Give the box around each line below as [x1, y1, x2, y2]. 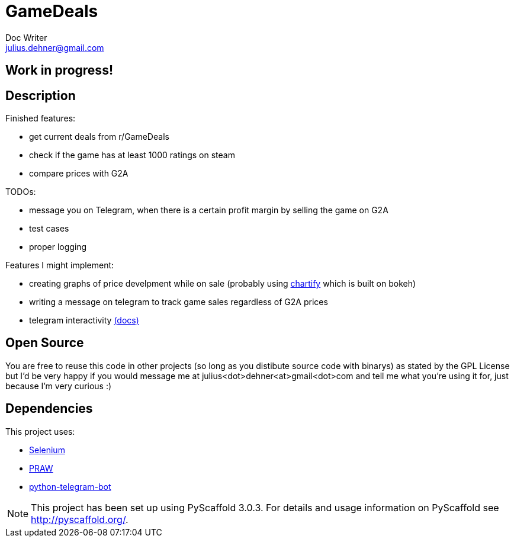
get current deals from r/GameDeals [29, 132, 169, 142]
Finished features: [5, 113, 76, 124]
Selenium [29, 444, 65, 455]
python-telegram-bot [29, 481, 111, 492]
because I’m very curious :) [5, 380, 112, 391]
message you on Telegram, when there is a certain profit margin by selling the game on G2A [29, 205, 388, 216]
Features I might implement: [5, 260, 114, 271]
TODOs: [5, 187, 36, 197]
